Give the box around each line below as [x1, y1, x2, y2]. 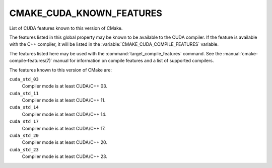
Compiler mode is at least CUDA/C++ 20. [22, 139, 108, 145]
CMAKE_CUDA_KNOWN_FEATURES [9, 8, 162, 19]
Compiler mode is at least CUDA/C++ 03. [22, 83, 108, 89]
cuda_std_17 [9, 119, 39, 124]
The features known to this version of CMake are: [9, 67, 112, 73]
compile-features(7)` [9, 58, 52, 64]
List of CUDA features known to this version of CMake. [9, 25, 123, 31]
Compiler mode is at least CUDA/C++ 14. [22, 111, 107, 117]
